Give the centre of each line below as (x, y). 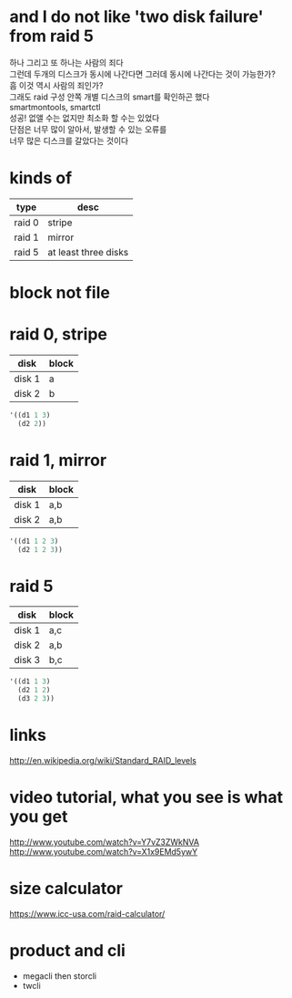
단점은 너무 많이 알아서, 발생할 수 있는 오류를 (88, 129)
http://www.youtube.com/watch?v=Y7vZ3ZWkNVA (105, 842)
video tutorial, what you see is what (146, 798)
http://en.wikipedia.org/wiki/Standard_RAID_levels (103, 760)
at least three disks (88, 252)
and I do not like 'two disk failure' (136, 17)
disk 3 (27, 660)
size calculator (66, 889)
